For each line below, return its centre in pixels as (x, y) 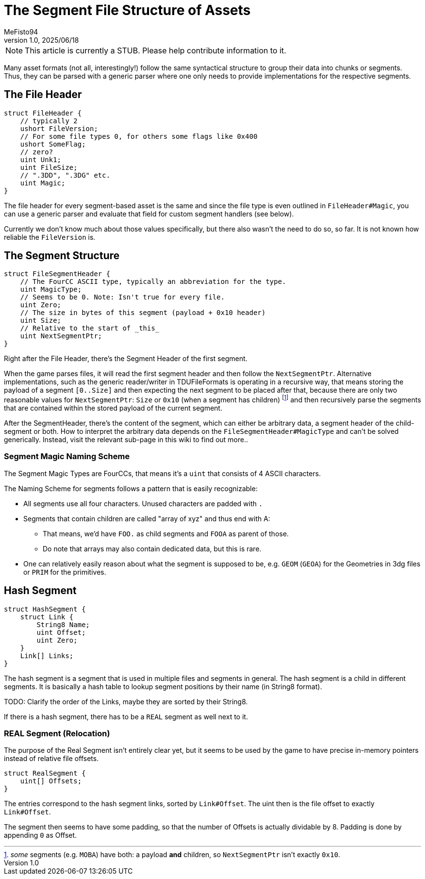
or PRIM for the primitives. (65, 572)
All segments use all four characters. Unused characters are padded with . (143, 503)
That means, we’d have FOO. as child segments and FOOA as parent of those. (166, 533)
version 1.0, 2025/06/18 (41, 40)
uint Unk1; (41, 159)
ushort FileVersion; (59, 128)
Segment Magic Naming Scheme (67, 456)
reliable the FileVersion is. (50, 237)
